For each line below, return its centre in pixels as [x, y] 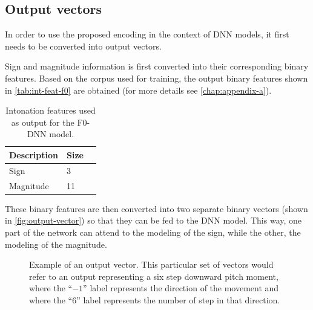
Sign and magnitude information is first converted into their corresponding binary [157, 66]
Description [34, 154]
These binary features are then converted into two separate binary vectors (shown [156, 208]
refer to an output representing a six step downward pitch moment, [154, 276]
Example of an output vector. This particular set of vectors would [151, 264]
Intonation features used [51, 110]
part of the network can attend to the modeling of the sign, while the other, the [153, 232]
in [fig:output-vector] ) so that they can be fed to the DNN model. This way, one [153, 220]
